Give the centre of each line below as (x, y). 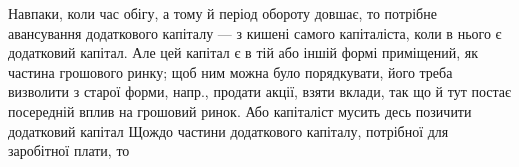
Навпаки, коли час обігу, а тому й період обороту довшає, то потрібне (222, 13)
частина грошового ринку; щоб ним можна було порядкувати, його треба (230, 71)
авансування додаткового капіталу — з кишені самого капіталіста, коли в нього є (255, 32)
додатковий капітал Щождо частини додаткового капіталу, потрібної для (228, 130)
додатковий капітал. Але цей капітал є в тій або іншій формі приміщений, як (243, 52)
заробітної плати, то (69, 150)
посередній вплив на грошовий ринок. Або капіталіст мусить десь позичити (240, 110)
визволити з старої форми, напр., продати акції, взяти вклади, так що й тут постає (260, 91)
